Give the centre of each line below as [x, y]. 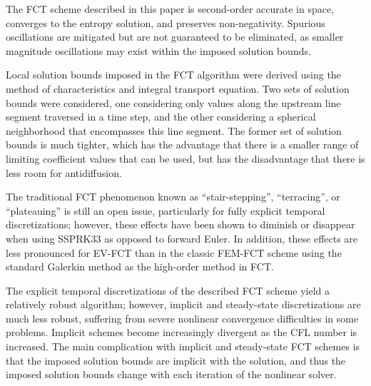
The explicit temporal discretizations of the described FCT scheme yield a [168, 290]
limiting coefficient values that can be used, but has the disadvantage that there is [185, 158]
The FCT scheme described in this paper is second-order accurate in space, [170, 9]
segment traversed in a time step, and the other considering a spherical [161, 117]
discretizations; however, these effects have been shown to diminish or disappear [181, 224]
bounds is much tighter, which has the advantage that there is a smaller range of [182, 144]
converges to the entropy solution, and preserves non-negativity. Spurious [166, 22]
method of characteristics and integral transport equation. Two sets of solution [178, 88]
